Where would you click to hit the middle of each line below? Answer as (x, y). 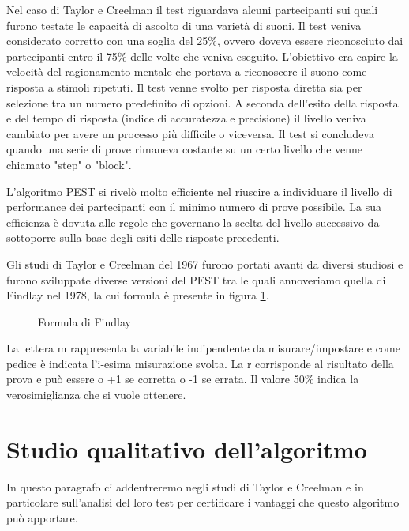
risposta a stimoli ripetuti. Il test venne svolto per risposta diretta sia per (184, 87)
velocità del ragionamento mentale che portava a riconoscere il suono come (187, 72)
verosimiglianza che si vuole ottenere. (96, 395)
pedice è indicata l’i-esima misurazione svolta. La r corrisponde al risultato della (200, 363)
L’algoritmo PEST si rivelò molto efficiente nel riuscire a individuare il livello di (199, 191)
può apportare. (42, 517)
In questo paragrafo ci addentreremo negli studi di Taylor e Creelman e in (185, 486)
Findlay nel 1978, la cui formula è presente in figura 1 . (138, 295)
